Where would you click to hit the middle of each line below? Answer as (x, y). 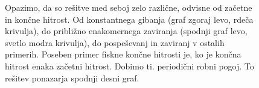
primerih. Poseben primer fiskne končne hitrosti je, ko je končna (123, 54)
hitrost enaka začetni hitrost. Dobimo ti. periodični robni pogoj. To (129, 66)
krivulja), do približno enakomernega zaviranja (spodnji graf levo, (126, 31)
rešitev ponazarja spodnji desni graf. (72, 78)
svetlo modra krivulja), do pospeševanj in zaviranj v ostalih (115, 42)
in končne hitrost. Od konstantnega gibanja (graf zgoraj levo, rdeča (129, 19)
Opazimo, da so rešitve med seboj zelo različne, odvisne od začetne (129, 7)
